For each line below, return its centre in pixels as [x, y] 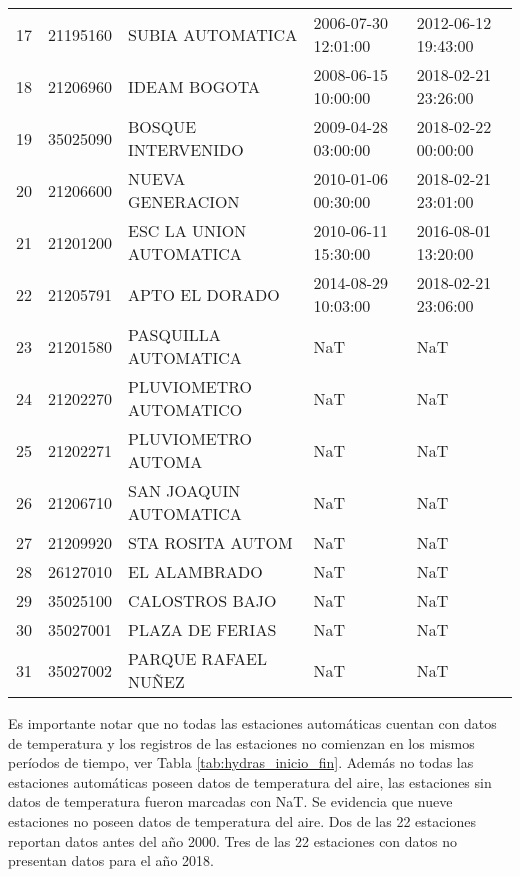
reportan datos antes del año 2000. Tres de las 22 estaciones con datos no [232, 840]
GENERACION [184, 201]
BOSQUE [162, 126]
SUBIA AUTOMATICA [213, 34]
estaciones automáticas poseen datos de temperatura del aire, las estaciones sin [250, 781]
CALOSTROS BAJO [202, 600]
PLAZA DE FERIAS [202, 629]
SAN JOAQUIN [184, 490]
